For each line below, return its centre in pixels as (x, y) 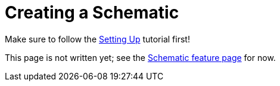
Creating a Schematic (92, 13)
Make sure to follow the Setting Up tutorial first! (97, 39)
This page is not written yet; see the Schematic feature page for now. (140, 57)
